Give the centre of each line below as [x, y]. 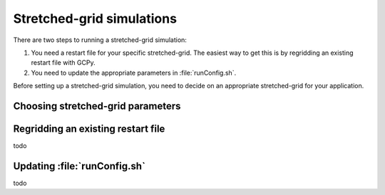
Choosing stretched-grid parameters [97, 106]
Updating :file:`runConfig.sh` [79, 166]
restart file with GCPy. [63, 63]
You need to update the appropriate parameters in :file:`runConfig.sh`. [134, 73]
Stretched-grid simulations [95, 19]
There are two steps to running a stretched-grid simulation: [100, 40]
